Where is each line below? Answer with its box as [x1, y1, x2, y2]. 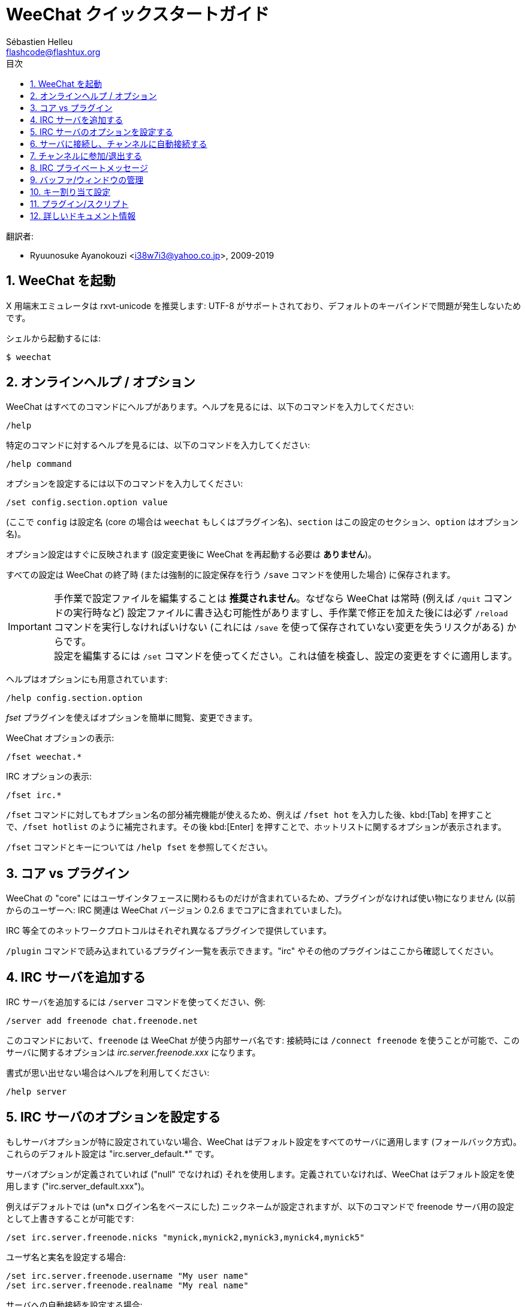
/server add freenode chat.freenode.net [6, 1016, 198, 1026]
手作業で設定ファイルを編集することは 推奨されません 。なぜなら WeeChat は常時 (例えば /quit [53, 592, 481, 605]
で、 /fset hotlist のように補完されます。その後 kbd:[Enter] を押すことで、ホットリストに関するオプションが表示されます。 [6, 822, 506, 832]
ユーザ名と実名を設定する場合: [6, 1251, 126, 1262]
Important [8, 620, 52, 633]
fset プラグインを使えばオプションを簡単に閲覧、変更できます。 [6, 712, 258, 723]
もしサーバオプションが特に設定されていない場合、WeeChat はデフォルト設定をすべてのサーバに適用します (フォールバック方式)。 [6, 1136, 521, 1147]
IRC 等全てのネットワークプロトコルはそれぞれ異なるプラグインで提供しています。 [6, 925, 332, 936]
